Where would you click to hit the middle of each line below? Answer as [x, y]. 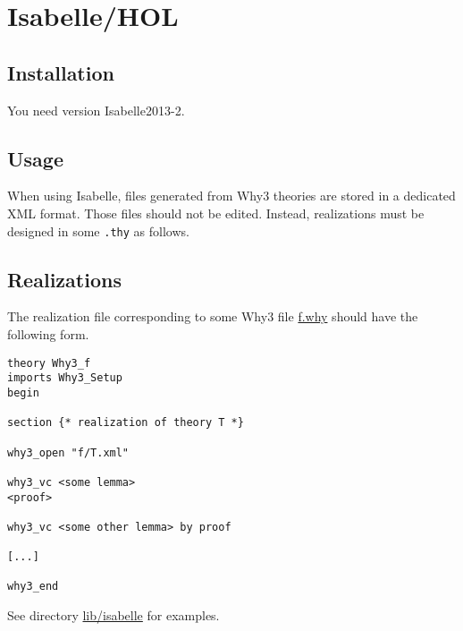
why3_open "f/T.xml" [68, 452]
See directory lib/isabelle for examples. [114, 615]
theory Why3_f [49, 363]
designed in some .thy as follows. [98, 230]
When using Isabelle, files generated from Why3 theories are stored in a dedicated [231, 196]
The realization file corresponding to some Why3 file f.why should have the [213, 316]
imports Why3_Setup [65, 378]
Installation [61, 72]
